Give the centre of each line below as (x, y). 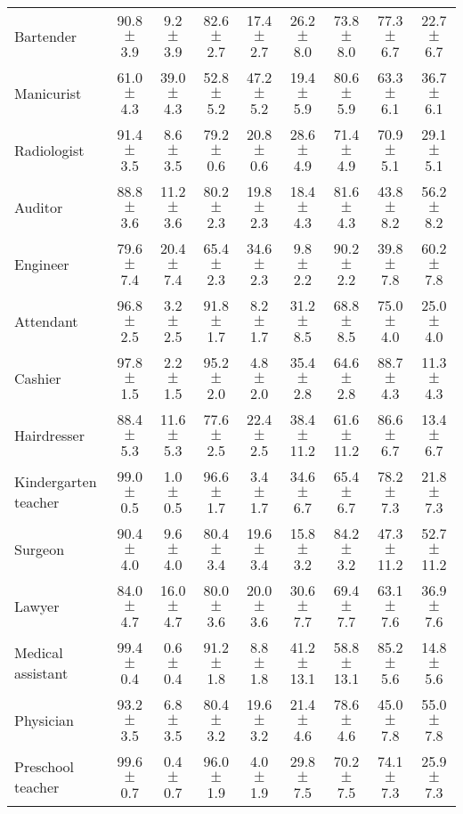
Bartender (46, 36)
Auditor (39, 207)
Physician (44, 720)
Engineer (42, 264)
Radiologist (49, 150)
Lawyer (37, 606)
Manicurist (48, 93)
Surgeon (40, 549)
